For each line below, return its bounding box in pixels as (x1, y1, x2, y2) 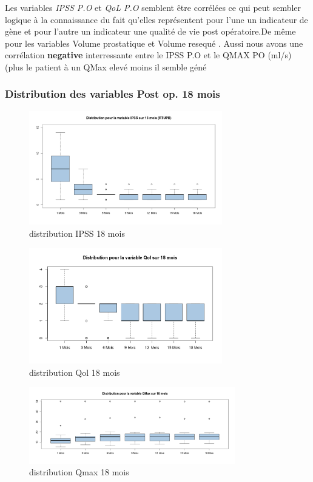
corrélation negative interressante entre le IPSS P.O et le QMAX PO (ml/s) (5, 49, 292, 61)
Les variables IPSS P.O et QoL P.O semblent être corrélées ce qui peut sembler (5, 1, 301, 13)
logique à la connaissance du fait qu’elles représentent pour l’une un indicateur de (5, 13, 308, 25)
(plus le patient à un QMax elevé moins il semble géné (5, 60, 207, 73)
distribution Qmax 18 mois (29, 466, 129, 478)
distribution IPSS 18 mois (29, 226, 125, 239)
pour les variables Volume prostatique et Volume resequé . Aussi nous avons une (5, 36, 303, 49)
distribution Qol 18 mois (29, 366, 120, 378)
